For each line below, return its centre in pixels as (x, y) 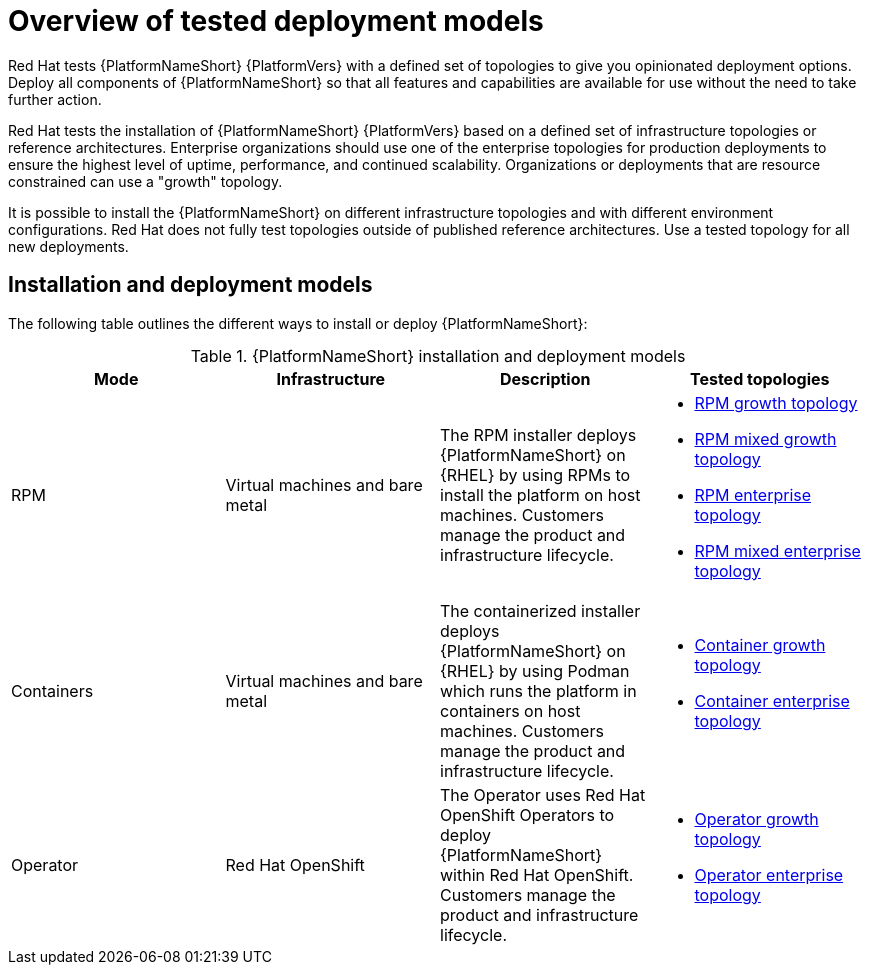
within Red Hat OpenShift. (537, 874)
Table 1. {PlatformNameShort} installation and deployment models (438, 355)
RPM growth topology (776, 402)
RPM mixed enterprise (777, 550)
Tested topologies (759, 378)
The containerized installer (540, 610)
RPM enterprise (753, 494)
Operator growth (756, 818)
